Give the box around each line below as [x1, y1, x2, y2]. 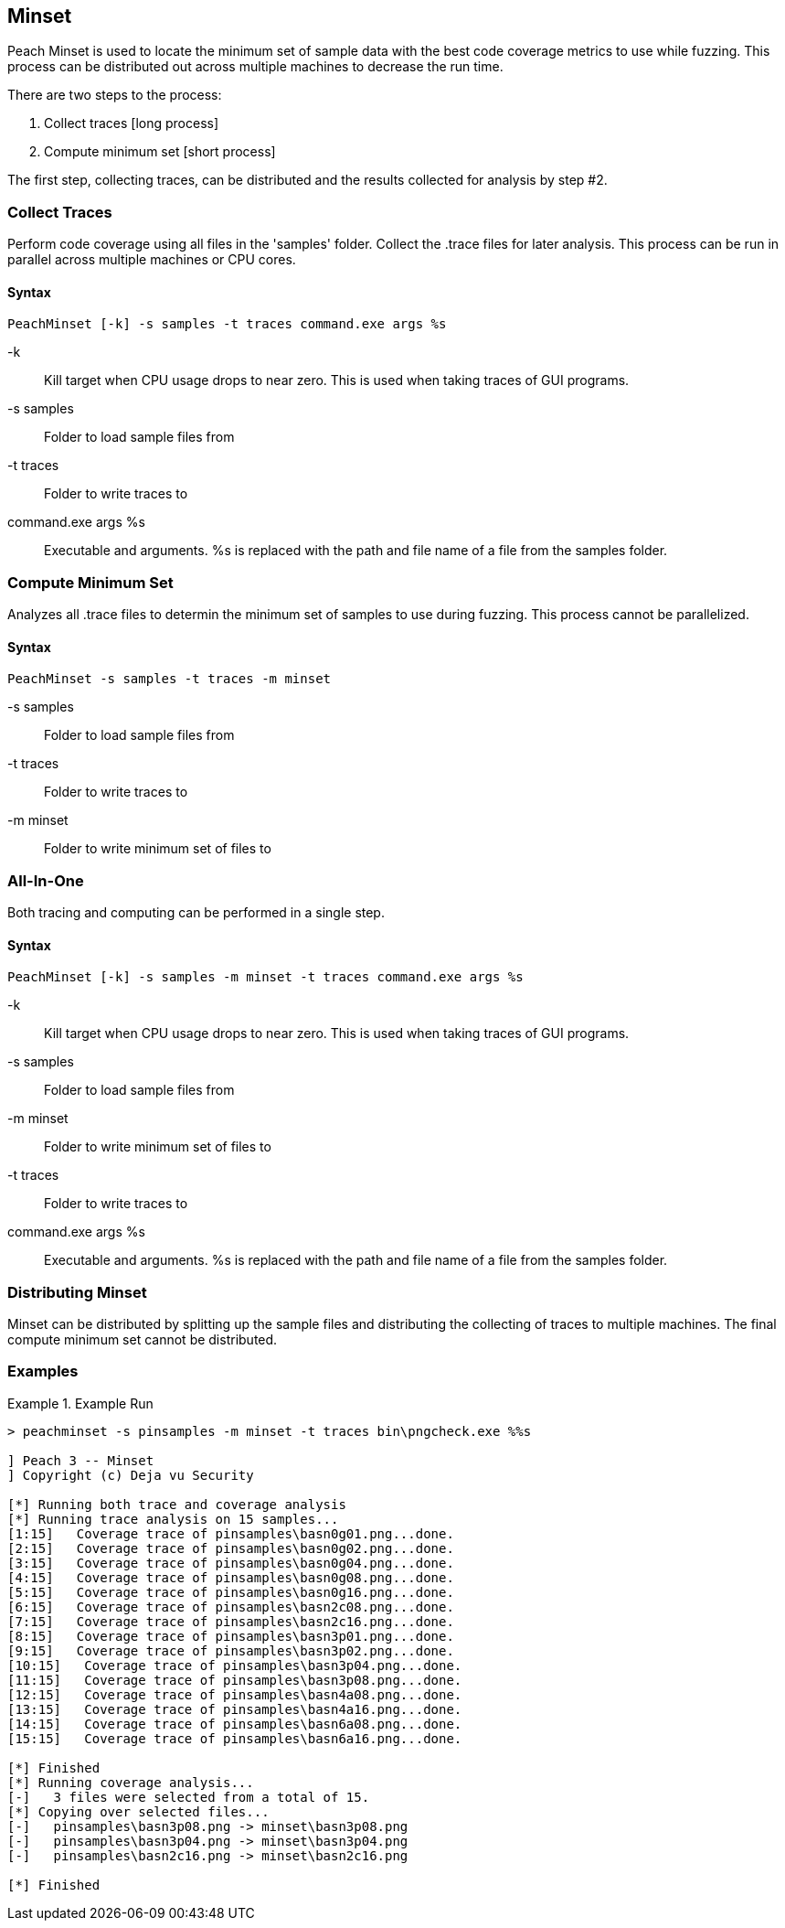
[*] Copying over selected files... [7, 1804, 270, 1819]
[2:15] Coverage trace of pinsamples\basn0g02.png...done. [7, 1540, 454, 1556]
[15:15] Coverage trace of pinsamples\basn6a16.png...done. [7, 1730, 462, 1746]
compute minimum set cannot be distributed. [7, 1332, 278, 1348]
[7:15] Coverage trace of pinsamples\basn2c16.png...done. [7, 1613, 454, 1629]
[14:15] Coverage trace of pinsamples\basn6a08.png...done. [7, 1716, 462, 1731]
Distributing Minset [7, 1282, 147, 1301]
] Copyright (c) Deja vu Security [7, 1467, 254, 1483]
